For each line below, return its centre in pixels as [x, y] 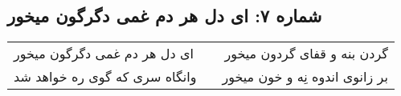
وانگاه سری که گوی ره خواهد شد [105, 77]
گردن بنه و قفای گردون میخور [306, 54]
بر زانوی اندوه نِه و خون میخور [305, 77]
